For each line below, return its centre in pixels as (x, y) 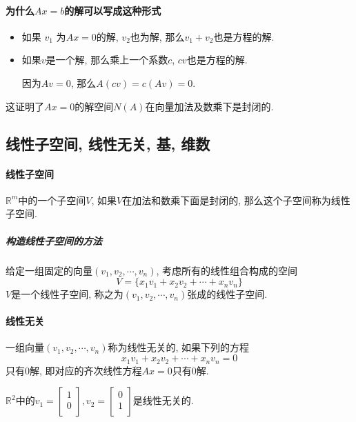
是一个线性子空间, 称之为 (67, 294)
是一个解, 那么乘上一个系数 (107, 60)
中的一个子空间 (52, 200)
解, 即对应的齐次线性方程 (86, 370)
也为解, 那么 (157, 36)
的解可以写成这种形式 (113, 10)
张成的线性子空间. (227, 294)
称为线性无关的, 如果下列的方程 (179, 347)
